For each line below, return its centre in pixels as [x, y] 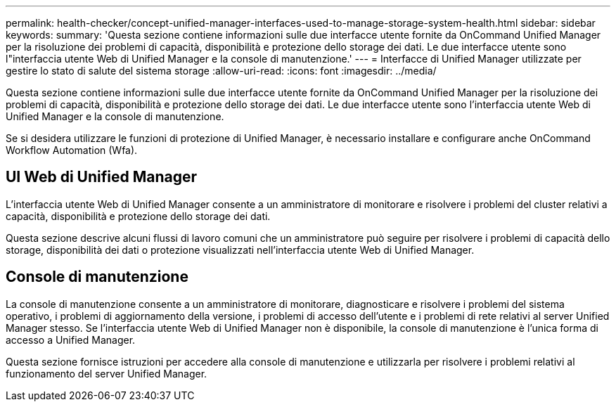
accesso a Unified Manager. [71, 340]
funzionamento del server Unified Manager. [107, 373]
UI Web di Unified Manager [102, 177]
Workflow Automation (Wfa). [72, 150]
